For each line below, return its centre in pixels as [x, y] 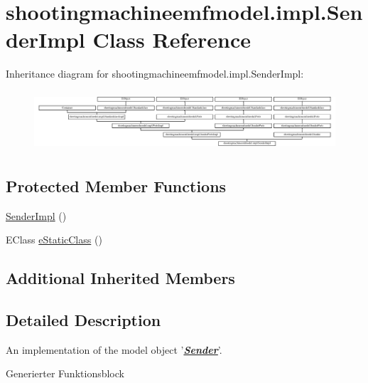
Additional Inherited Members [120, 278]
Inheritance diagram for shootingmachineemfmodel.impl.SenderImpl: [155, 74]
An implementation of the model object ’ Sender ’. [114, 349]
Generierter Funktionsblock [65, 373]
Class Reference [172, 40]
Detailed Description [83, 320]
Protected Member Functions [116, 185]
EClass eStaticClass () [54, 240]
